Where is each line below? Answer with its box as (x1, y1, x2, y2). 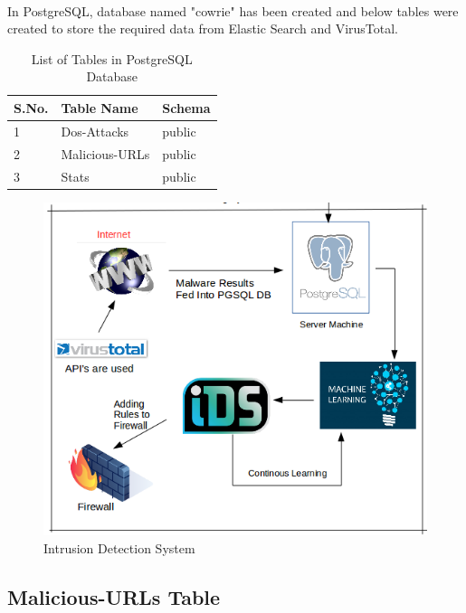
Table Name (61, 98, 138, 117)
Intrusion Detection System (43, 538, 195, 557)
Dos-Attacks (61, 121, 129, 140)
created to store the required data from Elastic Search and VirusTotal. (7, 19, 398, 38)
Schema (162, 98, 211, 117)
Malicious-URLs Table (7, 582, 221, 610)
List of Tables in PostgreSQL (31, 49, 193, 68)
